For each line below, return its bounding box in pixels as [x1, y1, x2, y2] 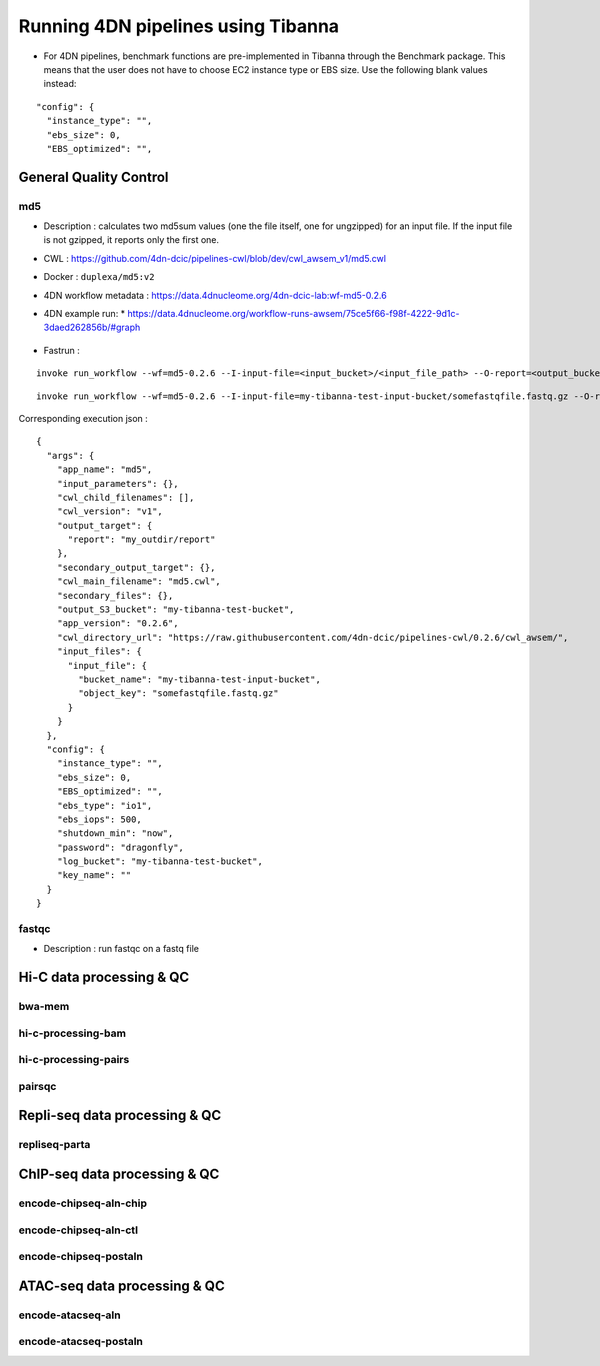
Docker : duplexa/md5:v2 [43, 271, 155, 283]
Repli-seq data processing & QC [18, 1107, 222, 1124]
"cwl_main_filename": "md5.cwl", [56, 576, 222, 587]
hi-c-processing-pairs [18, 1053, 130, 1067]
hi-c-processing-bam [18, 1026, 127, 1040]
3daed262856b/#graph [43, 321, 141, 334]
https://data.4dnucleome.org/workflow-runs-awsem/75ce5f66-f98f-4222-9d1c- [127, 308, 460, 319]
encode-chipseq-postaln [18, 1250, 144, 1264]
